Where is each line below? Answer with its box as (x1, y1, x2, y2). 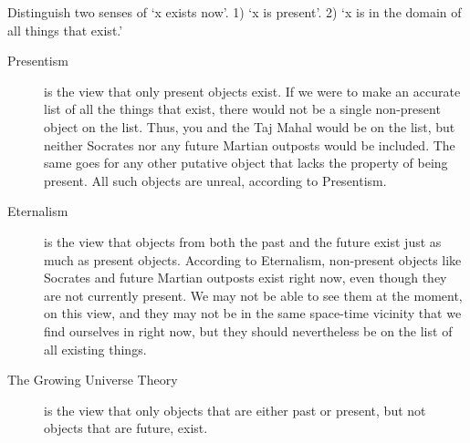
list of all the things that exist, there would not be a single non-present (44, 99, 441, 118)
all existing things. (44, 339, 147, 358)
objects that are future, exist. (44, 418, 208, 438)
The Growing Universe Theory (7, 370, 178, 389)
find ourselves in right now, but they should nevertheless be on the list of (44, 321, 453, 340)
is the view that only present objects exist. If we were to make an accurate (44, 81, 461, 100)
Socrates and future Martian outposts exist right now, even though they (44, 268, 447, 287)
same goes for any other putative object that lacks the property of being (44, 153, 448, 172)
